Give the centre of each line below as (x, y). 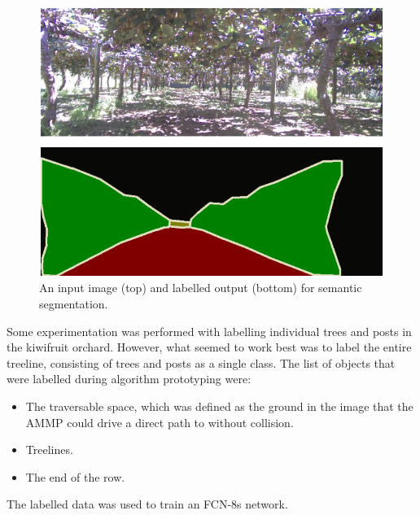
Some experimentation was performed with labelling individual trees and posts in (209, 331)
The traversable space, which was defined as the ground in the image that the (219, 406)
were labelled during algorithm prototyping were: (129, 379)
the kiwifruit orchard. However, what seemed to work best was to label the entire (209, 347)
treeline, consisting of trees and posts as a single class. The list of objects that (201, 362)
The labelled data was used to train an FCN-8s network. (147, 504)
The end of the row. (75, 476)
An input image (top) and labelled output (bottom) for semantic (201, 288)
